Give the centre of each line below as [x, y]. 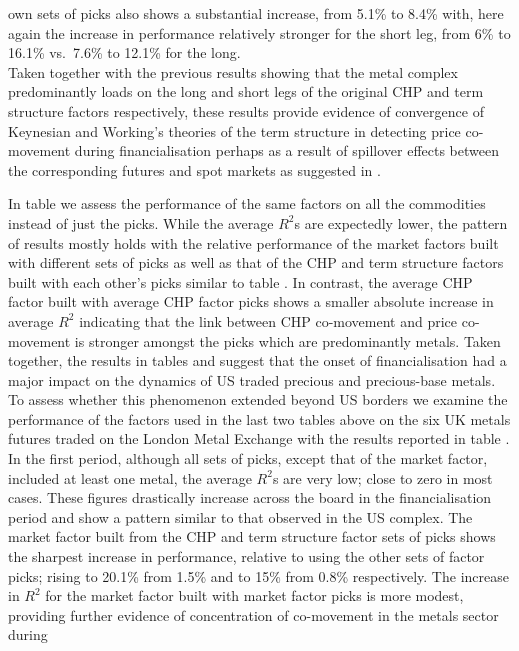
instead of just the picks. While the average [141, 222]
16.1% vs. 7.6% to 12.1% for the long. [124, 52]
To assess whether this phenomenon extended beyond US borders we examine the [258, 399]
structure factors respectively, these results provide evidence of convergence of [246, 110]
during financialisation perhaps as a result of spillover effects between [286, 150]
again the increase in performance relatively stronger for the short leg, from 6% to [259, 32]
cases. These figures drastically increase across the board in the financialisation [250, 497]
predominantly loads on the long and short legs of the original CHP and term [246, 91]
